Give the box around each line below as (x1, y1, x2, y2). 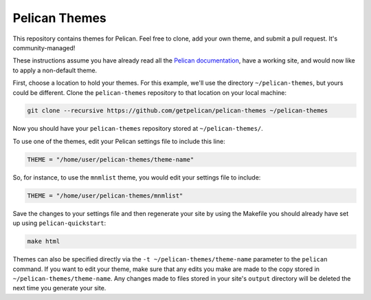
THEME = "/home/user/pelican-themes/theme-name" (27, 156, 194, 163)
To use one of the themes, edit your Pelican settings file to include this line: (12, 137, 226, 145)
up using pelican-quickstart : (12, 219, 106, 227)
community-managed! (12, 43, 76, 52)
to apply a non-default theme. (12, 66, 98, 74)
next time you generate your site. (12, 284, 106, 292)
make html (27, 237, 60, 246)
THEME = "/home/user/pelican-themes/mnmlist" (27, 191, 183, 200)
